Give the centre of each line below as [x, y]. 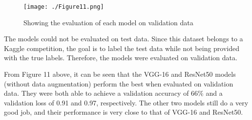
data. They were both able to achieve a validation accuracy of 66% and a [113, 93]
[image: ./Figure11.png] [64, 7]
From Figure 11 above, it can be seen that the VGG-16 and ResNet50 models [120, 74]
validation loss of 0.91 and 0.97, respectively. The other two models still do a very [126, 102]
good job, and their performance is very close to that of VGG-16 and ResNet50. [124, 112]
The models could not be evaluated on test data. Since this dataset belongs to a [124, 39]
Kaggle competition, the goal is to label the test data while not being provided [122, 48]
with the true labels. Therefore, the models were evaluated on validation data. [121, 58]
